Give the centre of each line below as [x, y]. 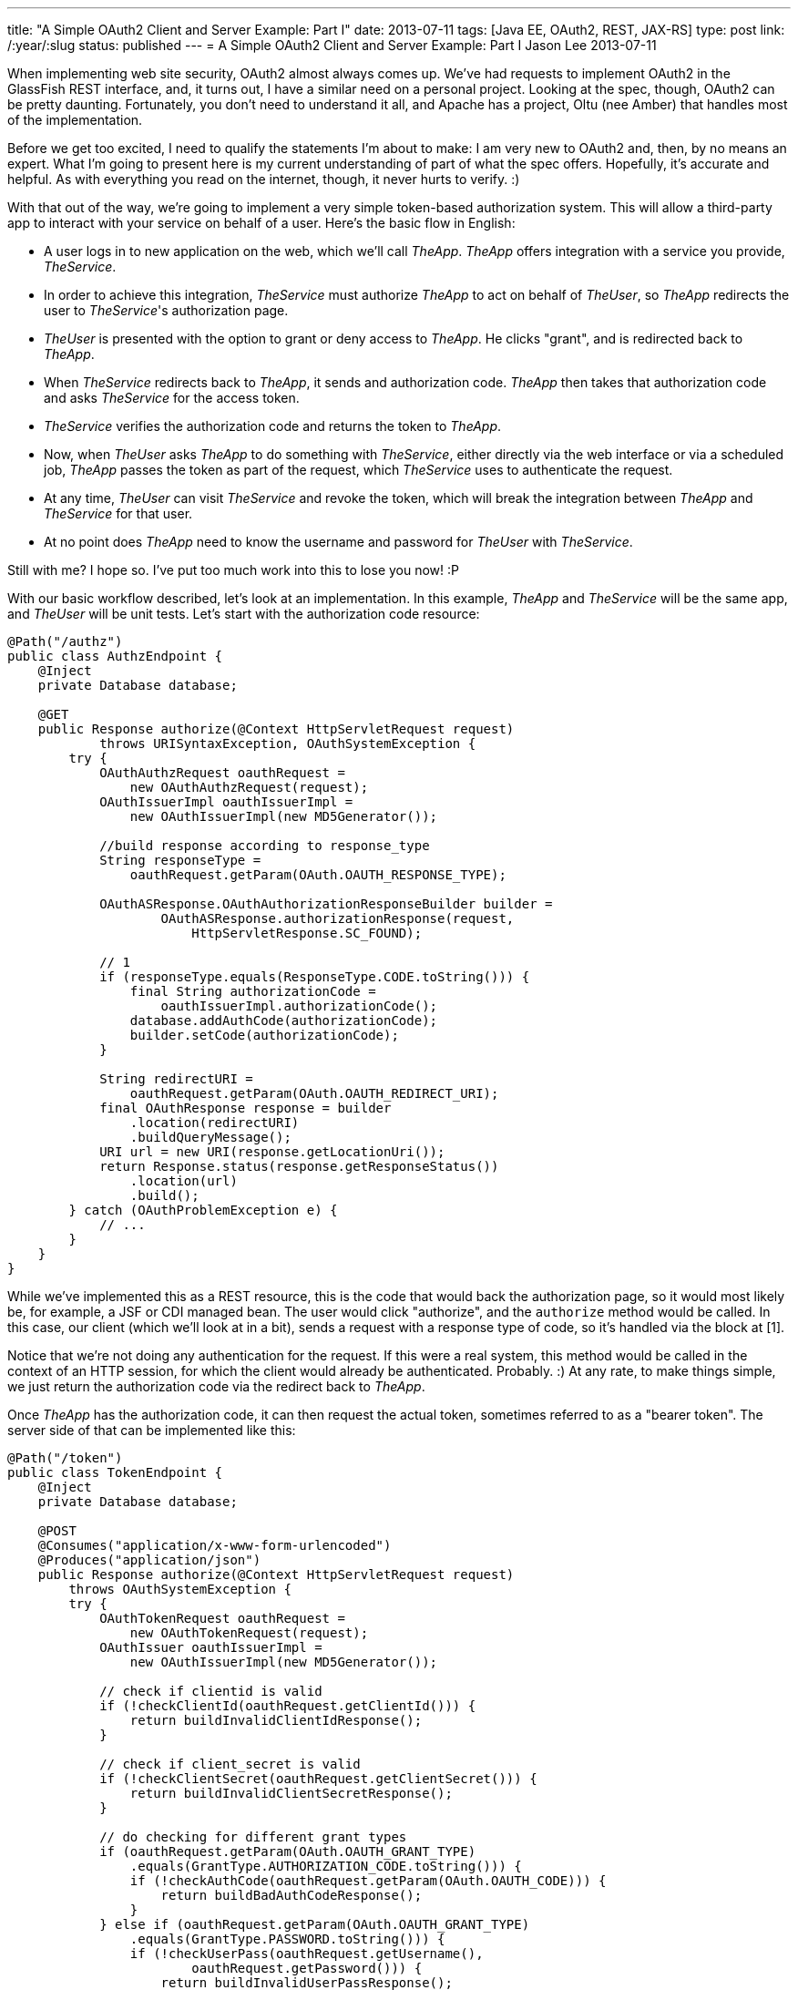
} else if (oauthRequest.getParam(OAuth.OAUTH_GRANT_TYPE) [315, 1924]
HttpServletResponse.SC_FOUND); [307, 933]
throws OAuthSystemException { [180, 1589]
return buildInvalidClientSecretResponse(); [291, 1793]
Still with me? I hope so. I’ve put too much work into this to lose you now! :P [234, 570]
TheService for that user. [118, 513]
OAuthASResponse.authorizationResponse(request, [338, 918]
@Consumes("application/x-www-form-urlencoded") [215, 1545]
